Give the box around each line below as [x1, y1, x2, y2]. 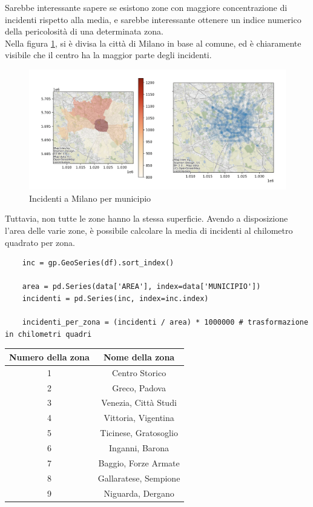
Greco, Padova [112, 381, 166, 394]
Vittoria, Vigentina [104, 411, 174, 424]
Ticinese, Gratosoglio [100, 426, 178, 439]
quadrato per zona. [5, 236, 75, 248]
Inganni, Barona [109, 441, 170, 454]
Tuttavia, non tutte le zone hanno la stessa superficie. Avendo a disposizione [5, 212, 288, 225]
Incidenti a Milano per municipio [29, 191, 151, 204]
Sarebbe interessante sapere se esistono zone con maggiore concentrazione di [5, 1, 288, 13]
